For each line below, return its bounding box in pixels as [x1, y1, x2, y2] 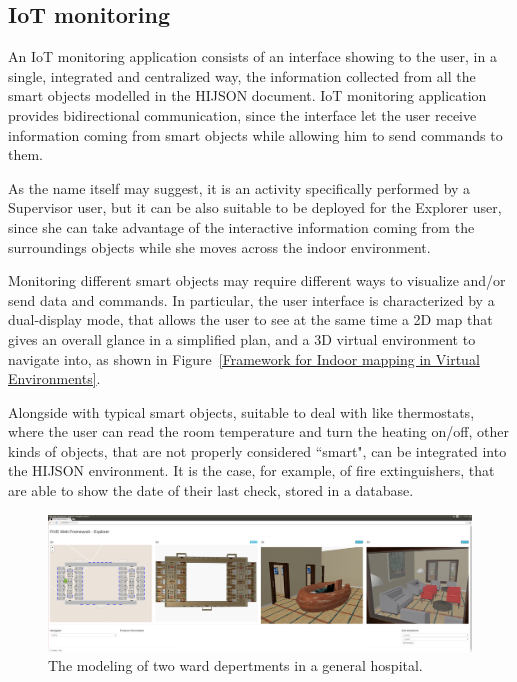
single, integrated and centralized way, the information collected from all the [8, 65, 476, 86]
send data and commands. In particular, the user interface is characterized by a [8, 289, 495, 310]
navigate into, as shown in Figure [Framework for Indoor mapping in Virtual [8, 348, 480, 369]
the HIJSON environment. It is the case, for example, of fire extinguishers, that [8, 460, 495, 481]
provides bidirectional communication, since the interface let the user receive [8, 104, 477, 125]
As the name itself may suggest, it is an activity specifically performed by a [8, 177, 471, 198]
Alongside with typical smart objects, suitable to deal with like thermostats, [8, 401, 475, 422]
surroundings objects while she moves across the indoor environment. [8, 236, 431, 257]
